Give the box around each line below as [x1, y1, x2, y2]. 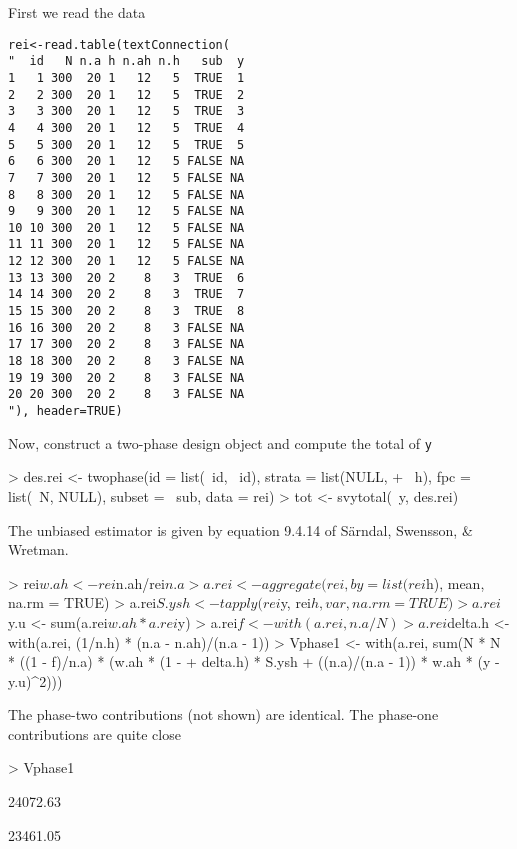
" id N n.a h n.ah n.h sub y [8, 54, 245, 69]
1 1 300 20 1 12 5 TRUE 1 [8, 70, 245, 85]
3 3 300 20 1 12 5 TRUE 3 [8, 104, 245, 119]
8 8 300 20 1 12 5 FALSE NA [8, 187, 245, 202]
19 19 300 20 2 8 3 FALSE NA [8, 370, 245, 385]
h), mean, [425, 572, 485, 593]
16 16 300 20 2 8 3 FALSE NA [8, 320, 245, 335]
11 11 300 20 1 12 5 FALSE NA [8, 237, 245, 252]
